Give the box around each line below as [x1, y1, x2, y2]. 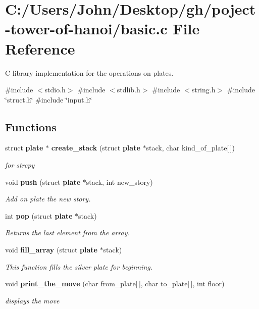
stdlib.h [117, 84, 140, 95]
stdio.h [44, 84, 66, 95]
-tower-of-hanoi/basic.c [5, 18, 168, 39]
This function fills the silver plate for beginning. [5, 261, 153, 272]
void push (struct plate [5, 176, 81, 187]
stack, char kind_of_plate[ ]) [146, 142, 235, 153]
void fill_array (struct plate [5, 244, 97, 255]
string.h [191, 84, 216, 95]
